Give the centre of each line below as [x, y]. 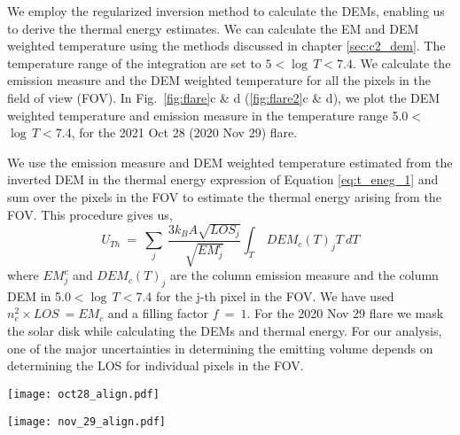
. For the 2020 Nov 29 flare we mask [345, 313]
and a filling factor [158, 313]
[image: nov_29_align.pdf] [86, 421]
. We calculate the [402, 62]
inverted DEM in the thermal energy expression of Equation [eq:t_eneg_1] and [223, 179]
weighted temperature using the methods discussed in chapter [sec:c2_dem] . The [226, 46]
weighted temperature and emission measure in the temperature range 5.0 [208, 115]
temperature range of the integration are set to [134, 62]
